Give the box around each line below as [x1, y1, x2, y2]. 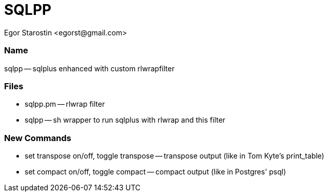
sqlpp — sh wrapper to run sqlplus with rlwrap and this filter [25, 115, 225, 125]
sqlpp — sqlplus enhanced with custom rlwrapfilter [4, 64, 175, 73]
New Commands [4, 132, 71, 143]
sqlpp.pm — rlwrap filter [25, 100, 105, 109]
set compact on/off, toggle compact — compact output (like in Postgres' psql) [25, 167, 286, 176]
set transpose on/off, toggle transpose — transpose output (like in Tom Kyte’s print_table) [25, 151, 324, 160]
